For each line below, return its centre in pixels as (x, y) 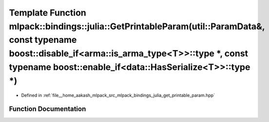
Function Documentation (48, 109)
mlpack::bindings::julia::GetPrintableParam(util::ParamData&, (137, 26)
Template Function (48, 13)
